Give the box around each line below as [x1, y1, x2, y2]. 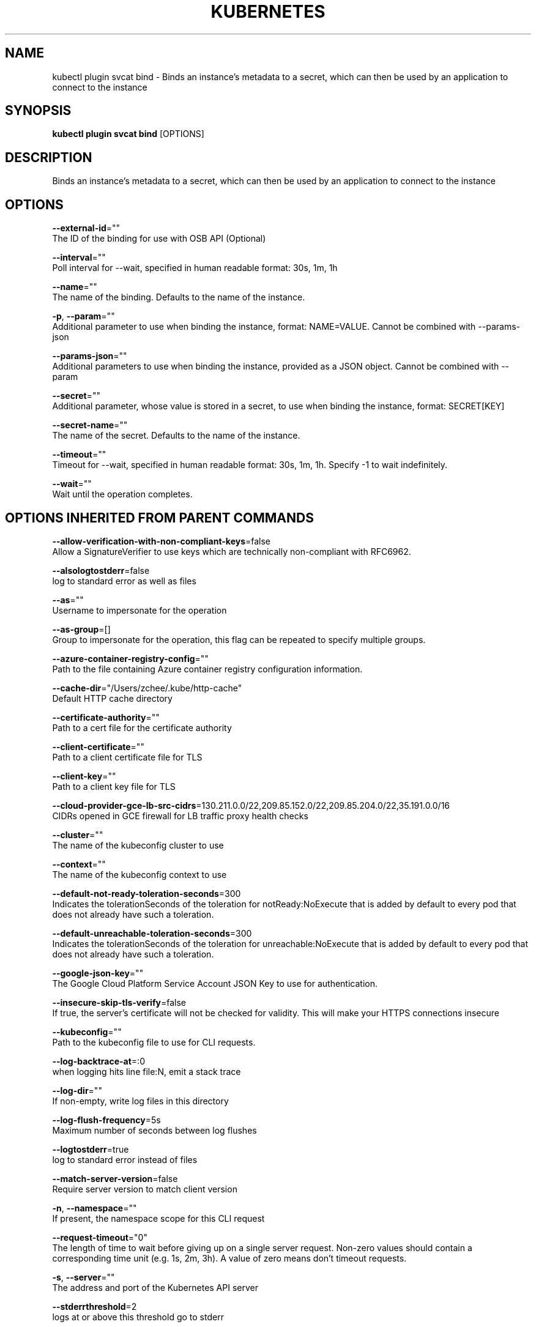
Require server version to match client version [52, 1183, 237, 1194]
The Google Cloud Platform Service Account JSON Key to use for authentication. [52, 978, 378, 989]
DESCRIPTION [5, 149, 92, 165]
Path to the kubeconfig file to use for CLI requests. [52, 1036, 256, 1047]
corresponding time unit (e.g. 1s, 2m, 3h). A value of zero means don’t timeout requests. [52, 1252, 407, 1263]
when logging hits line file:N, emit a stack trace [52, 1066, 241, 1077]
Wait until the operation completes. [52, 489, 193, 500]
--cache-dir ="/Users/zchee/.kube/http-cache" [52, 682, 242, 693]
